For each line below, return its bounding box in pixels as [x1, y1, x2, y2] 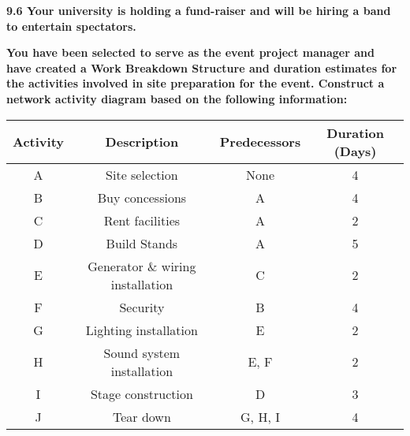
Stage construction [90, 384, 193, 403]
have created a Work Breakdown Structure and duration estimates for [6, 59, 397, 76]
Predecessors [219, 132, 301, 151]
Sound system [103, 343, 181, 362]
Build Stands [106, 233, 178, 252]
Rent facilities [103, 211, 181, 229]
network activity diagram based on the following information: [6, 90, 348, 106]
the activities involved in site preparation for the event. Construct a [6, 75, 385, 91]
